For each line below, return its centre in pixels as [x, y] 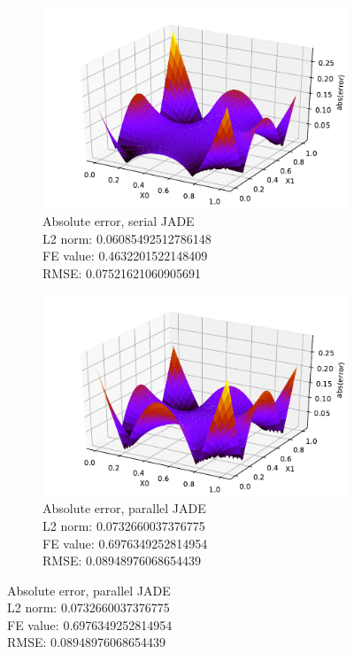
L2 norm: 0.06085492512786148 [127, 238]
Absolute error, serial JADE [119, 220]
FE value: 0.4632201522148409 [125, 256]
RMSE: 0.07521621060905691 [122, 272]
